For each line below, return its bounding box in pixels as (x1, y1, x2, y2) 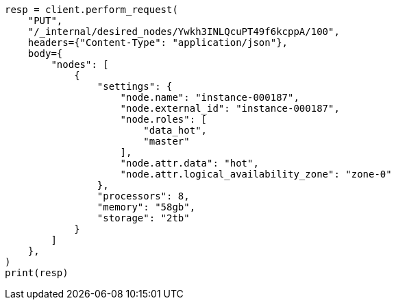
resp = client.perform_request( (5, 4, 178, 15)
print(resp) (5, 267, 69, 278)
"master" (143, 136, 190, 147)
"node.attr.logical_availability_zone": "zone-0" (120, 169, 392, 180)
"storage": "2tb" (97, 212, 190, 223)
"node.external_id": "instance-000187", (120, 103, 340, 114)
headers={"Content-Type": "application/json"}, (27, 37, 288, 48)
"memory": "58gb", (97, 202, 196, 212)
